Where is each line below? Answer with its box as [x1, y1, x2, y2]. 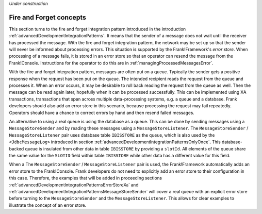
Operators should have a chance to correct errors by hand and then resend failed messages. [9, 110, 195, 115]
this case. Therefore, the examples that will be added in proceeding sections [9, 175, 162, 181]
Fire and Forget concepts [9, 13, 86, 21]
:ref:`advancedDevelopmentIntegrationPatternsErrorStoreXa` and [9, 182, 139, 188]
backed [9, 146, 24, 151]
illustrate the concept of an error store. [9, 202, 87, 208]
